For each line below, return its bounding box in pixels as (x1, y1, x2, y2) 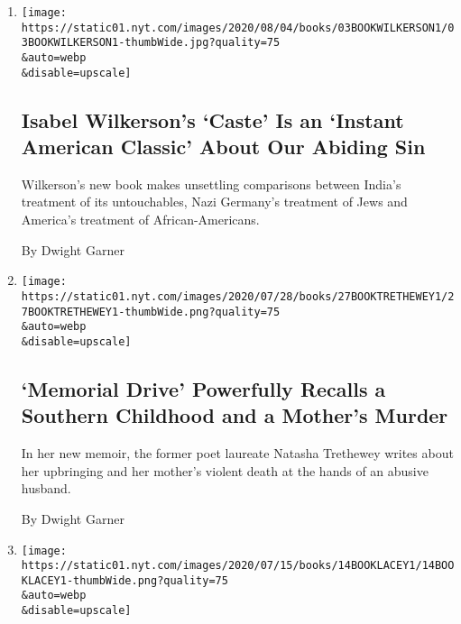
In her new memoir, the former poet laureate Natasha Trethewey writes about (21, 444, 454, 463)
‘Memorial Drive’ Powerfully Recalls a (21, 374, 386, 402)
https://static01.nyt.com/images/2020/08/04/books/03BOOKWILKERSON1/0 (21, 21, 455, 34)
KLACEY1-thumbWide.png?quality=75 (21, 574, 228, 587)
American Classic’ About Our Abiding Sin (21, 133, 426, 161)
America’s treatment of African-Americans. (21, 210, 260, 229)
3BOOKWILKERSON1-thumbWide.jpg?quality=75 (21, 36, 281, 50)
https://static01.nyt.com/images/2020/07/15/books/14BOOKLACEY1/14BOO (21, 559, 455, 573)
